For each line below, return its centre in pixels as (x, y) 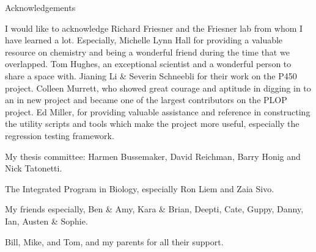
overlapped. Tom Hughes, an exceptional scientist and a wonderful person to (148, 64)
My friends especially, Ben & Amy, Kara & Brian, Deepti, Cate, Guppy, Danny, (154, 209)
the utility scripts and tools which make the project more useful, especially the (152, 124)
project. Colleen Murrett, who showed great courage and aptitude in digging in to (158, 88)
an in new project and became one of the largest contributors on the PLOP (146, 100)
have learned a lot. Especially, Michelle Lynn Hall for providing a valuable (144, 40)
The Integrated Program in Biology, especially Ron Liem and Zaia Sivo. (140, 188)
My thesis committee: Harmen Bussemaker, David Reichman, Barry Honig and (153, 156)
